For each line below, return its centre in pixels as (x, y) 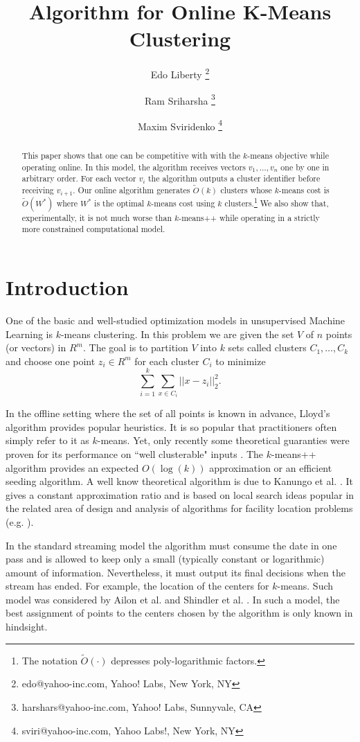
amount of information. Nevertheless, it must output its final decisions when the (175, 572)
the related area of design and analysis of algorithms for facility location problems (179, 508)
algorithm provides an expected (72, 467)
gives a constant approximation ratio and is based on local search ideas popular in (180, 494)
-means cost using (183, 203)
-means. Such (305, 586)
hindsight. (27, 627)
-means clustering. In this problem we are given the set (177, 334)
